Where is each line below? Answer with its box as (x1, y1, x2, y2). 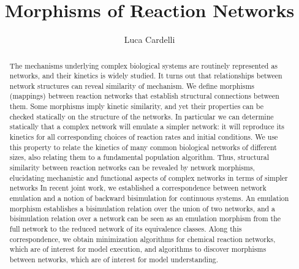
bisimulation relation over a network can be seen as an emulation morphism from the (9, 213, 281, 224)
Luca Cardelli (124, 33, 175, 46)
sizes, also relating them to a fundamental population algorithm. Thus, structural (9, 152, 270, 162)
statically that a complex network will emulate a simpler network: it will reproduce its (9, 121, 285, 132)
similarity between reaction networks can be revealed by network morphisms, (9, 162, 255, 173)
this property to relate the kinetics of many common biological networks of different (9, 142, 277, 152)
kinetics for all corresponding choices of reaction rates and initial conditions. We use (9, 132, 278, 142)
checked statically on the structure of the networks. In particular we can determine (9, 111, 274, 121)
